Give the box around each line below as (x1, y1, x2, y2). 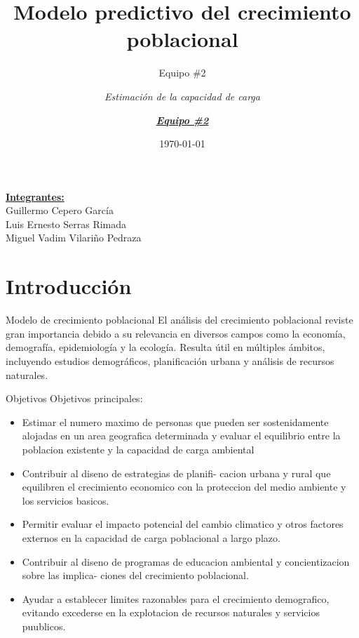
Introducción (6, 272, 132, 300)
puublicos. (22, 618, 66, 633)
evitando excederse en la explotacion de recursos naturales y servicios (22, 605, 320, 620)
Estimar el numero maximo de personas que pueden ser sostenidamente (22, 414, 329, 429)
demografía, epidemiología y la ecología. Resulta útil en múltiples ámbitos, (6, 340, 325, 354)
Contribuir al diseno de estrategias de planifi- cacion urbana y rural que (22, 465, 331, 480)
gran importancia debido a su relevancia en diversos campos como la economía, (6, 326, 346, 340)
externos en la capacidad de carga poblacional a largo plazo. (22, 530, 280, 545)
